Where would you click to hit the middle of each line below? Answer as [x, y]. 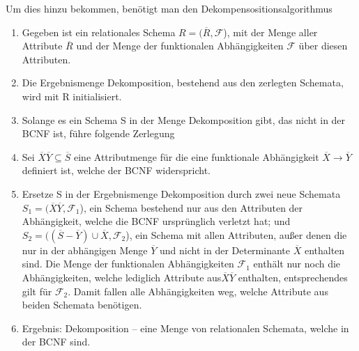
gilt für [37, 291]
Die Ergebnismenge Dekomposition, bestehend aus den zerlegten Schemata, [183, 83]
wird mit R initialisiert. [72, 96]
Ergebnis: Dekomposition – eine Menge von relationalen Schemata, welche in [185, 328]
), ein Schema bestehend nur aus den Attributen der [191, 207]
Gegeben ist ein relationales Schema [99, 32]
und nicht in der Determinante [225, 250]
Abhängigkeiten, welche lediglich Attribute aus [122, 277]
